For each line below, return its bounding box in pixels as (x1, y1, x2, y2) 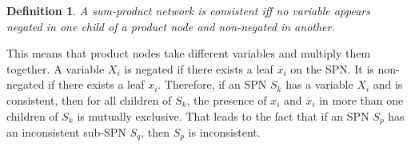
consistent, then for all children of (6, 91, 172, 108)
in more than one (319, 91, 404, 108)
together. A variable (6, 60, 105, 77)
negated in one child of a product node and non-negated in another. (6, 18, 335, 34)
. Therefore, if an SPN (158, 76, 267, 93)
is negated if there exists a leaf (124, 60, 273, 77)
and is (373, 76, 403, 93)
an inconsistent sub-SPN (6, 124, 126, 141)
